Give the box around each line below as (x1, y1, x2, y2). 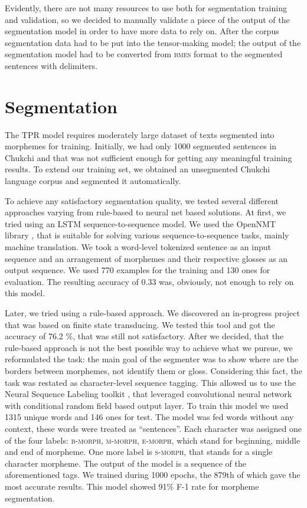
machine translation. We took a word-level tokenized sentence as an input (5, 241, 272, 253)
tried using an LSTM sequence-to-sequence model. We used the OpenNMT (5, 217, 276, 230)
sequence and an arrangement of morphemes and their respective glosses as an (5, 252, 288, 264)
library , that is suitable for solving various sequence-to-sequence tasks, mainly (5, 229, 289, 241)
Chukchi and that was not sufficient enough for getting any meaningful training (5, 151, 292, 163)
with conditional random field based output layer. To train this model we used (5, 399, 289, 411)
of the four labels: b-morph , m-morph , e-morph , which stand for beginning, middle (5, 434, 301, 446)
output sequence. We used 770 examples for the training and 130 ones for (5, 264, 270, 276)
